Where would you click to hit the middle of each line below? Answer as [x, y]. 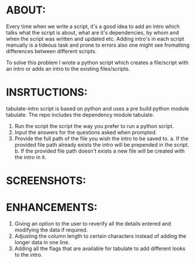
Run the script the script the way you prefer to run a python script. [94, 126]
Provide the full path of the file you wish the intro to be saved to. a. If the [101, 139]
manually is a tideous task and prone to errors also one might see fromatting [98, 45]
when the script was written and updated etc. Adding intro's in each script [95, 39]
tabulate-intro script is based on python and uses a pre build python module [97, 108]
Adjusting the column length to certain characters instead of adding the [100, 236]
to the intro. [28, 255]
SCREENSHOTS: [46, 181]
